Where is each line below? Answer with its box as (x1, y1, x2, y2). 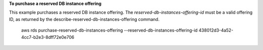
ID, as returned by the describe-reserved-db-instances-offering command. (9, 16, 160, 22)
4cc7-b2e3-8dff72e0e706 (21, 34, 75, 40)
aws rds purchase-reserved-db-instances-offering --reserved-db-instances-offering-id (21, 27, 198, 33)
